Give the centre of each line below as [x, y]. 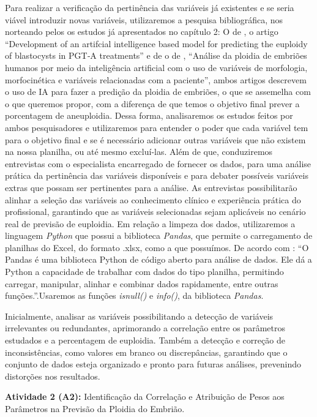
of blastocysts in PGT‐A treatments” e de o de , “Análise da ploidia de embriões [156, 55]
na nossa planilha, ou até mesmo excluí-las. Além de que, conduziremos [139, 152]
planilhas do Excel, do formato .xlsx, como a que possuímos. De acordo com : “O [157, 247]
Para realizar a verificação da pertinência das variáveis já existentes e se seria [150, 7]
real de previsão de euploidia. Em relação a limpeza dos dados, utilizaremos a [150, 223]
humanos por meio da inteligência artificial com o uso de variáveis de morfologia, [156, 67]
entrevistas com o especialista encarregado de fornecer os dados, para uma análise [158, 163]
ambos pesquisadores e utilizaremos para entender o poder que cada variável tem [157, 127]
